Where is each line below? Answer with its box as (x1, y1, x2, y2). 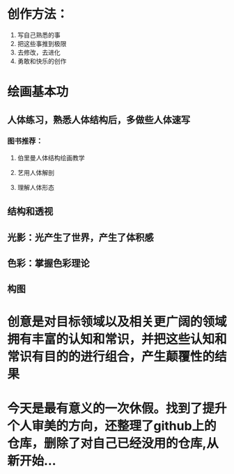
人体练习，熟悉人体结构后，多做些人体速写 (7, 114, 190, 125)
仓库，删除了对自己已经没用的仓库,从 (7, 435, 219, 451)
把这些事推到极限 (17, 39, 67, 47)
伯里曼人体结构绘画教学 (17, 153, 85, 162)
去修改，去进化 (17, 48, 61, 56)
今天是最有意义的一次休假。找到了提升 (7, 400, 228, 416)
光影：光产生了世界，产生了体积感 (7, 231, 154, 243)
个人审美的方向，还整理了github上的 (7, 418, 217, 434)
